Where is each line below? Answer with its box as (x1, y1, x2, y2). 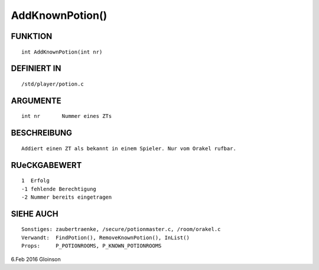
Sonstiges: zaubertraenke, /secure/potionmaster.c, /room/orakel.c (21, 226, 221, 233)
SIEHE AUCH (11, 209, 58, 219)
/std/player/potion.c (21, 80, 84, 87)
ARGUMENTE (11, 96, 61, 106)
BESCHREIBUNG (11, 128, 73, 138)
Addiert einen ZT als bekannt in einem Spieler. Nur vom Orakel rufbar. (21, 145, 236, 152)
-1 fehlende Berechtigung (21, 186, 97, 192)
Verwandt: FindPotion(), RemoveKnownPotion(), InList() (21, 234, 190, 241)
